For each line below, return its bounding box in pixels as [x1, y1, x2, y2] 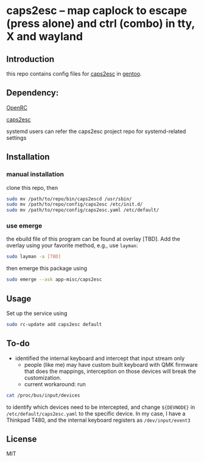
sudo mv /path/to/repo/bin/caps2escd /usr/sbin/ [6, 196, 132, 202]
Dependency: [6, 88, 59, 98]
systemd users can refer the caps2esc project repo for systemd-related [6, 128, 186, 135]
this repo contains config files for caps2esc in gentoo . [6, 70, 142, 77]
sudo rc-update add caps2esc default [6, 321, 102, 327]
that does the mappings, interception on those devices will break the [24, 367, 197, 375]
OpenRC [6, 104, 27, 111]
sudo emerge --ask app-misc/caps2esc [6, 276, 102, 283]
